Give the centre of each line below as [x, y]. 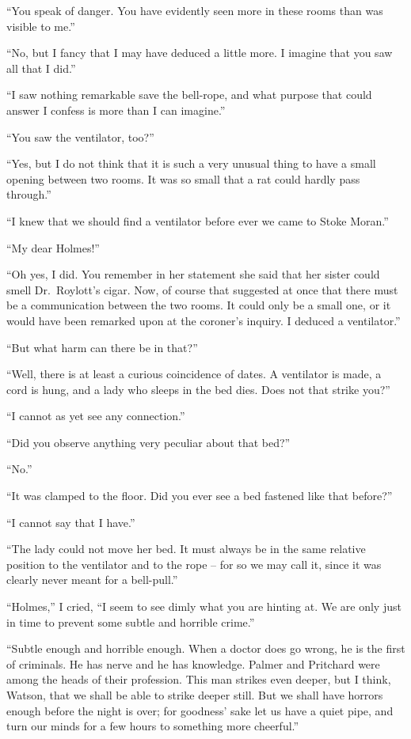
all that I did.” [41, 68]
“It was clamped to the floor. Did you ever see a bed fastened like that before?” [200, 496]
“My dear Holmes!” [53, 247]
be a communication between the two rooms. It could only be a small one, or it [199, 305]
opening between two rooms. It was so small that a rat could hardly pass [183, 178]
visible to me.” [41, 26]
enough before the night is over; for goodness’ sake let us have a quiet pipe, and [200, 710]
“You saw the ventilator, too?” [80, 136]
